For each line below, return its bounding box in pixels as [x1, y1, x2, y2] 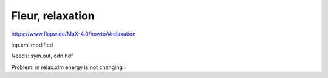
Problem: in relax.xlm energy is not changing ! [11, 63, 126, 71]
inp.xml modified [11, 41, 53, 48]
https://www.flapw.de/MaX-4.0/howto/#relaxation [11, 30, 136, 37]
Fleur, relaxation [11, 9, 95, 22]
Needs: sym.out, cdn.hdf [11, 52, 73, 60]
